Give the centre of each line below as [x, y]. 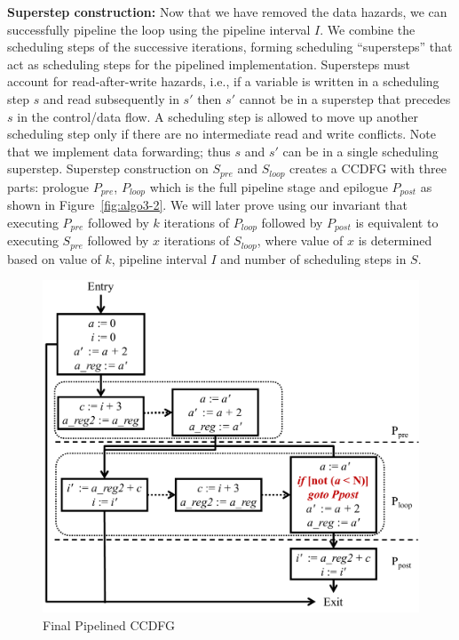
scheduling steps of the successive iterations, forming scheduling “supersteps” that [230, 47]
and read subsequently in [111, 98]
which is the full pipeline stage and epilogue [269, 186]
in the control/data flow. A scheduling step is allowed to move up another [218, 116]
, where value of [300, 240]
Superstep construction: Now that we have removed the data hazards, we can [227, 12]
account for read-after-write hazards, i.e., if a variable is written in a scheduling [223, 81]
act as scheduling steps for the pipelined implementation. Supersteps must [209, 64]
